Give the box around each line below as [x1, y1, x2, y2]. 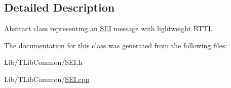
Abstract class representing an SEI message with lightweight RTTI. [4, 23, 213, 34]
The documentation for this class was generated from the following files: [4, 40, 227, 50]
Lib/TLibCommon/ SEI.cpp [4, 73, 90, 84]
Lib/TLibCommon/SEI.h [4, 57, 83, 67]
